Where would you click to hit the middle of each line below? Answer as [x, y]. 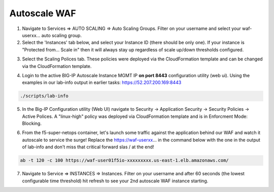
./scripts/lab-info [44, 96]
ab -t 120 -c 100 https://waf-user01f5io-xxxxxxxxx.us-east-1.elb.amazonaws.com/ [125, 161]
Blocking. [32, 123]
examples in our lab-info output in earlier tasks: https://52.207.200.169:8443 [102, 83]
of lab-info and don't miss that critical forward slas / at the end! [88, 147]
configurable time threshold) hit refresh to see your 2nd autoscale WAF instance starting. [115, 181]
